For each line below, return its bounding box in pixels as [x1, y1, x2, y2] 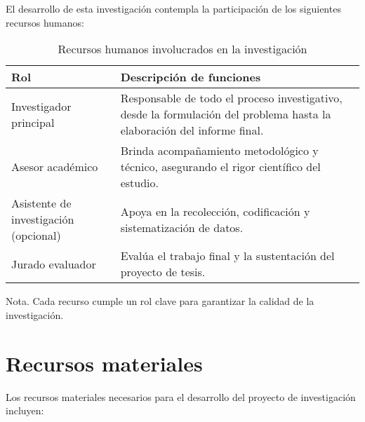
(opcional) [11, 227, 61, 244]
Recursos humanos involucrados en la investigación [58, 41, 307, 57]
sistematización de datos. [120, 219, 244, 236]
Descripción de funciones [120, 69, 261, 86]
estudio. [120, 175, 159, 191]
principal [11, 114, 55, 130]
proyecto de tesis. [120, 264, 206, 280]
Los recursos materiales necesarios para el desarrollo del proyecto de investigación [6, 389, 356, 404]
